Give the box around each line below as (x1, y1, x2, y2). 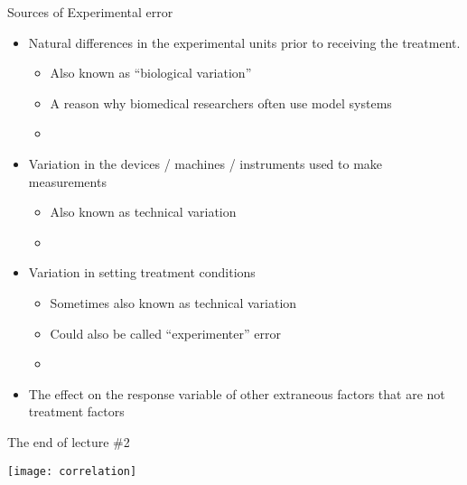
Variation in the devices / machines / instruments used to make (28, 154, 383, 173)
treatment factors (28, 402, 125, 421)
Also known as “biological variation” (50, 63, 252, 82)
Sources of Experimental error (7, 3, 173, 21)
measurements (28, 172, 107, 191)
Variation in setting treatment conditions (28, 263, 256, 282)
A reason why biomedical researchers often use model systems (50, 93, 392, 112)
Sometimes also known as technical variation (50, 293, 297, 312)
